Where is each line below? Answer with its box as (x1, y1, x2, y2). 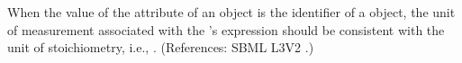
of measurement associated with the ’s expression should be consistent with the (7, 20, 445, 39)
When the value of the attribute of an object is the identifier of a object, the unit (7, 3, 456, 21)
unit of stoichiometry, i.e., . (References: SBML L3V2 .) (7, 38, 314, 57)
